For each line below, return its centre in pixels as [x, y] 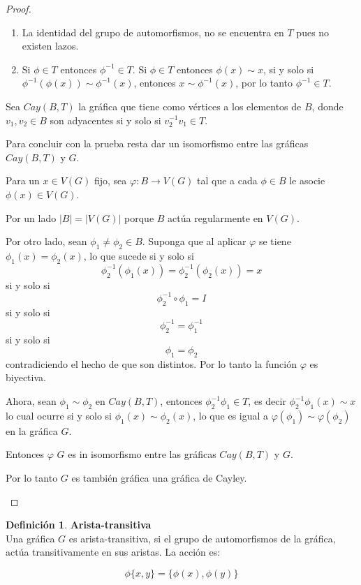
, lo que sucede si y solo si [139, 255]
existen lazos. [50, 46]
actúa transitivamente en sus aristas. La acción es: [113, 552]
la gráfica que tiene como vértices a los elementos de [190, 106]
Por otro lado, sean [46, 241]
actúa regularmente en [215, 217]
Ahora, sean [31, 401]
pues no [313, 32]
